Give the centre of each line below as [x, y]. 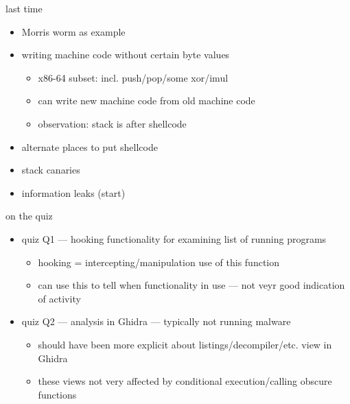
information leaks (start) [73, 192]
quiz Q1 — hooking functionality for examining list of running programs [174, 238]
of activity [59, 298]
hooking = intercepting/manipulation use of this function [159, 262]
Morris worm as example [73, 31]
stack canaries [51, 170]
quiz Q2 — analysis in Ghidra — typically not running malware [156, 321]
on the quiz [29, 216]
